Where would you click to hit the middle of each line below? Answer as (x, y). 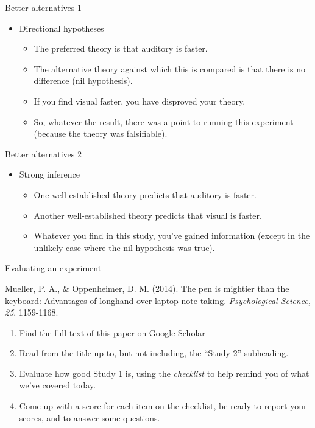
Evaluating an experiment (53, 268)
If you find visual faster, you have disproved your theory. (140, 101)
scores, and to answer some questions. (90, 417)
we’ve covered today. (58, 385)
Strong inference (50, 174)
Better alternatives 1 (43, 7)
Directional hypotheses (62, 28)
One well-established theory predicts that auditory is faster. (145, 194)
